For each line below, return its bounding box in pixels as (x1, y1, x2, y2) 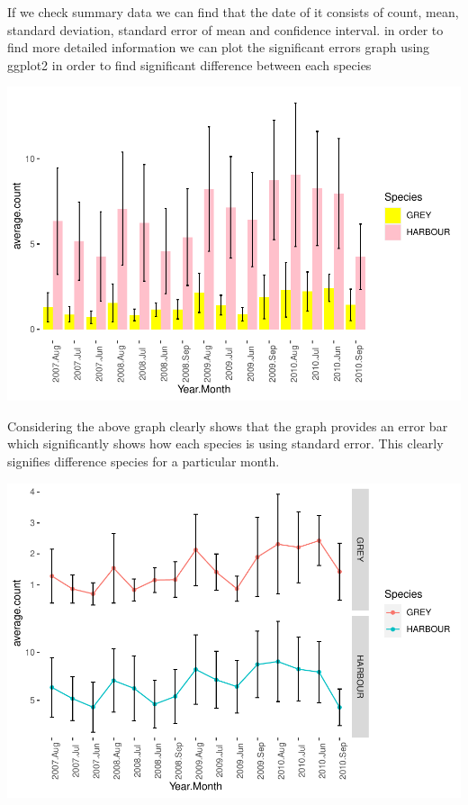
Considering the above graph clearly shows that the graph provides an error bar (7, 416, 448, 435)
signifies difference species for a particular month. (7, 452, 280, 471)
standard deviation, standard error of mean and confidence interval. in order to (7, 20, 444, 39)
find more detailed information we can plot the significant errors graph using (7, 38, 430, 57)
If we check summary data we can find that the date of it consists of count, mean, (7, 3, 459, 21)
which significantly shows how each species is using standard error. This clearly (7, 434, 444, 453)
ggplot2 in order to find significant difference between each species (7, 55, 372, 74)
